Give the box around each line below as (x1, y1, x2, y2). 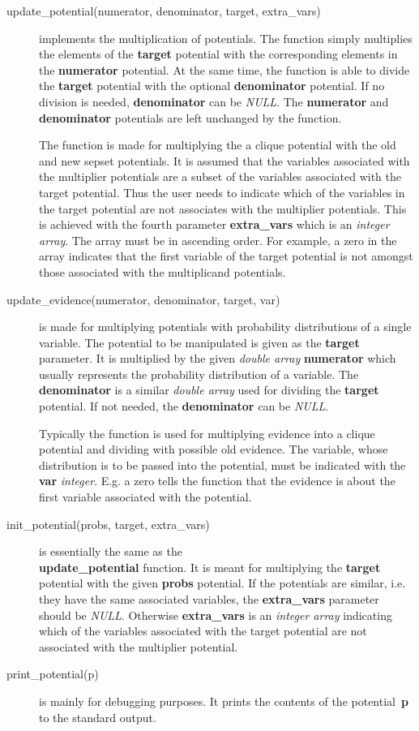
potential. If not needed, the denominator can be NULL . (39, 398, 329, 415)
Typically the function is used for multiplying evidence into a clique (39, 424, 375, 441)
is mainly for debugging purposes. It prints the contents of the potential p (39, 692, 408, 709)
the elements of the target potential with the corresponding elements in (39, 45, 398, 62)
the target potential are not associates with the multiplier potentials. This (39, 200, 407, 217)
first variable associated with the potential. (39, 488, 252, 505)
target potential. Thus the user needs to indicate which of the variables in (39, 183, 405, 200)
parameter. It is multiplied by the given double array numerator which (39, 350, 396, 367)
